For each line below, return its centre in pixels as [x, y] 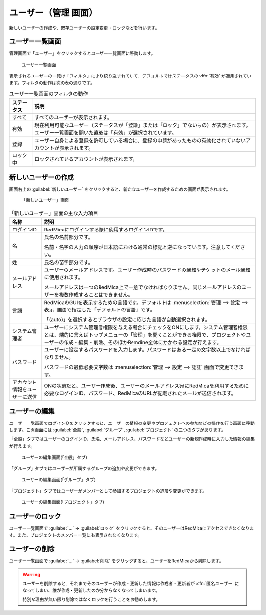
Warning [31, 575]
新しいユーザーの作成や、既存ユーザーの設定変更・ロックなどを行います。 [84, 28]
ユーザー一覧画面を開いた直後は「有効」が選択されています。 [106, 133]
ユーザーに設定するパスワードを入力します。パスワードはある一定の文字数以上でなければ [147, 350]
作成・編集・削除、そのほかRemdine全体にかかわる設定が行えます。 [143, 342]
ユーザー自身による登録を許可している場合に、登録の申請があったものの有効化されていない [140, 141]
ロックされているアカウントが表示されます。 [86, 159]
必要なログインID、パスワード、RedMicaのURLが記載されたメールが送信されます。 [140, 393]
